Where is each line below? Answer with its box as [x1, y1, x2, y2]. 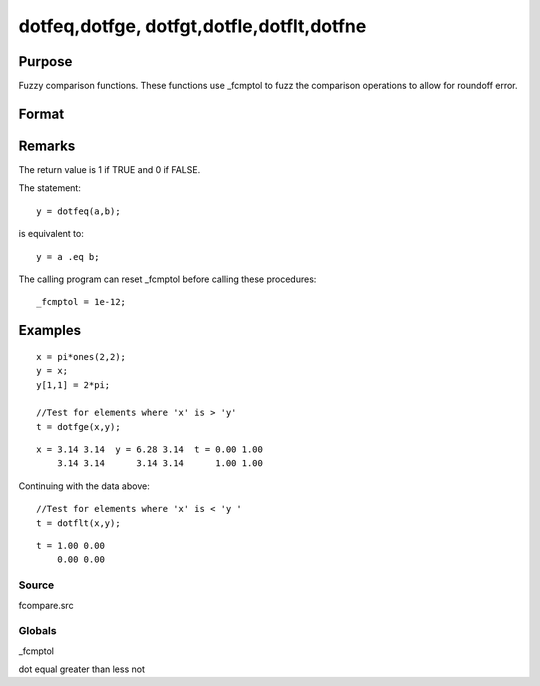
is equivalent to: [18, 228, 84, 240]
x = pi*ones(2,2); [36, 351, 127, 362]
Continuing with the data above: [18, 480, 150, 492]
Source [18, 578, 55, 592]
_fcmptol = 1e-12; [36, 296, 127, 308]
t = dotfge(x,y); [36, 421, 121, 432]
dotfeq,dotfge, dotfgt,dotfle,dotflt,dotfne [18, 15, 367, 37]
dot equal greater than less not [18, 663, 145, 675]
